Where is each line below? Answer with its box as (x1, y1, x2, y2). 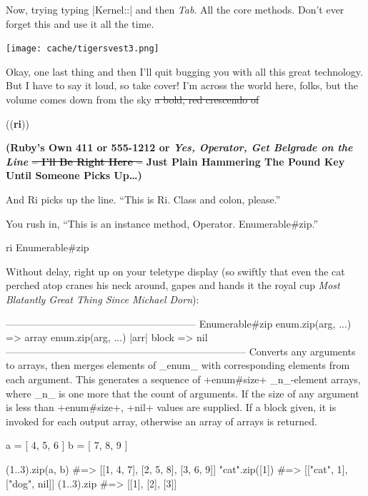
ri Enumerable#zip (6, 240, 89, 255)
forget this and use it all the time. (6, 16, 154, 31)
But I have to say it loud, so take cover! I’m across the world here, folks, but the (6, 78, 359, 93)
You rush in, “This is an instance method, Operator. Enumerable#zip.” (6, 216, 319, 231)
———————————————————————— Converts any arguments (6, 343, 356, 358)
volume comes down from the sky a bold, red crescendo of (6, 92, 259, 107)
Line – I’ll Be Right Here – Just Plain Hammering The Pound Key (6, 153, 345, 168)
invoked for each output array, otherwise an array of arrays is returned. (6, 413, 317, 428)
